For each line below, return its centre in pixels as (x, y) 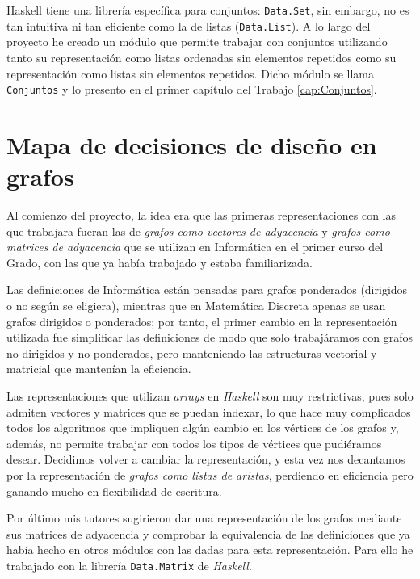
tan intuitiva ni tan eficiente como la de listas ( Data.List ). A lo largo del (189, 25)
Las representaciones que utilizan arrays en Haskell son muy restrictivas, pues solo (210, 396)
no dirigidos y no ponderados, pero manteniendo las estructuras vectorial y (192, 352)
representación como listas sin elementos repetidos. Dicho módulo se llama (191, 73)
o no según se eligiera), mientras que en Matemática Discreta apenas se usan (196, 306)
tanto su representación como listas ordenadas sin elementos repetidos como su (202, 57)
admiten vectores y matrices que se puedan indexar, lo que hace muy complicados (209, 411)
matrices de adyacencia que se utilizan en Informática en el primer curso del (195, 247)
